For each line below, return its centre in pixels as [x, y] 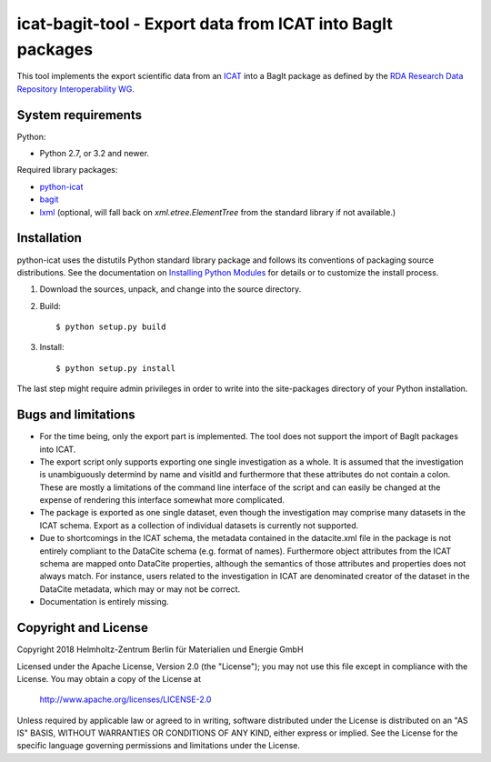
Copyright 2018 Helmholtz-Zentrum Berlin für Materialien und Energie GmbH [160, 649]
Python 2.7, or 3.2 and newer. [95, 154]
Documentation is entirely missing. [104, 602]
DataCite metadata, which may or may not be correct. [140, 589]
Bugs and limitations [76, 415]
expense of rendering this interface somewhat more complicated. [162, 500]
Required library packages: [67, 170]
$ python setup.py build [111, 327]
